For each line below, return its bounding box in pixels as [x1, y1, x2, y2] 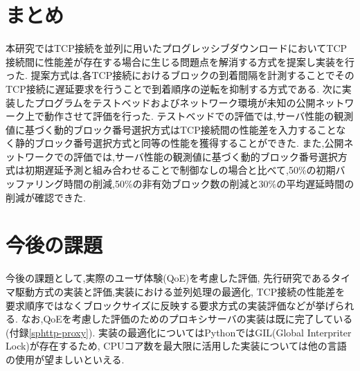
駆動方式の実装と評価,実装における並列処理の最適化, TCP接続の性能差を [15, 284, 345, 298]
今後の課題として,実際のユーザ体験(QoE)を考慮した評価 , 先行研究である [6, 271, 331, 285]
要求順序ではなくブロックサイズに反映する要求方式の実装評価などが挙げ [6, 298, 335, 312]
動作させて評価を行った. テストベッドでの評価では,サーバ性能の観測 [44, 109, 354, 123]
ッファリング [6, 177, 64, 191]
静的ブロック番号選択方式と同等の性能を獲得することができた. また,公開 [15, 136, 344, 150]
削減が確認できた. [6, 190, 86, 204]
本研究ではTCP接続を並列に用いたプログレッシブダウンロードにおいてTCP [6, 41, 348, 55]
